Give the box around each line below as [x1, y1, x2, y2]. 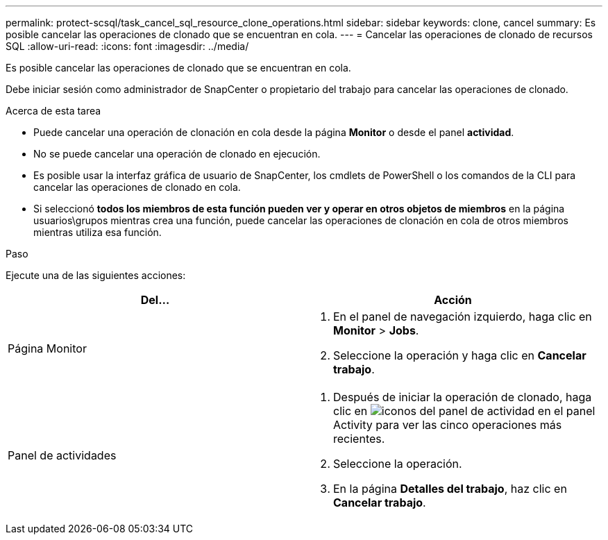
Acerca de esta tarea [6, 105, 101, 117]
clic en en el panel [333, 404, 596, 418]
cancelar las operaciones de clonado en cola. [33, 181, 241, 193]
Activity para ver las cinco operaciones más [333, 418, 562, 432]
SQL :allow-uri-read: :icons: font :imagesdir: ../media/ [6, 40, 249, 52]
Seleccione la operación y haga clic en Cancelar [333, 348, 586, 362]
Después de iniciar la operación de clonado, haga [333, 390, 592, 404]
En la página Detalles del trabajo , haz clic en [333, 482, 567, 496]
